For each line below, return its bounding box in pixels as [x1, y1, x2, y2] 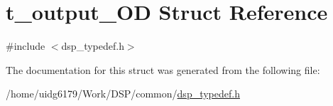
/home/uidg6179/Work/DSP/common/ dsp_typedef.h [6, 86, 240, 101]
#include [6, 38, 45, 53]
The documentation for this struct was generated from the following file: [6, 62, 320, 77]
